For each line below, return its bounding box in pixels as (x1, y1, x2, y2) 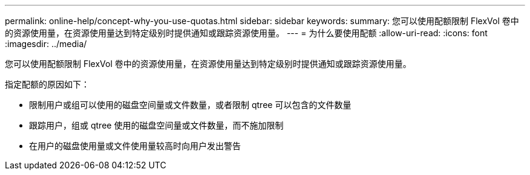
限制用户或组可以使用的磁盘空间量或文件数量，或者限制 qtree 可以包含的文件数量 (29, 100, 352, 110)
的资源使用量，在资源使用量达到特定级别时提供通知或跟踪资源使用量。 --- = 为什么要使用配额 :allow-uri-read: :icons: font (5, 28, 488, 38)
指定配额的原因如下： (5, 79, 90, 89)
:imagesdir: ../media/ (5, 39, 87, 49)
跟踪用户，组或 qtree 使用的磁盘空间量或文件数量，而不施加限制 (29, 120, 284, 130)
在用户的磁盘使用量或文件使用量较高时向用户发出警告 (29, 141, 241, 151)
